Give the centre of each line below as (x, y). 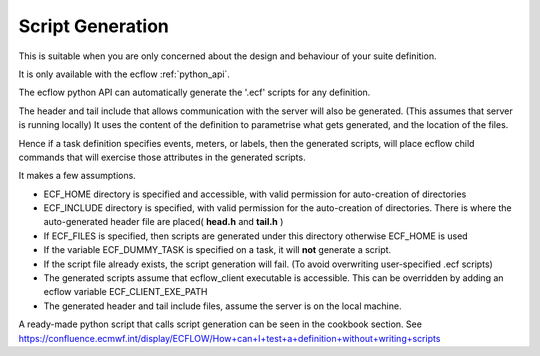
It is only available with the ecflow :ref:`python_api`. (124, 74)
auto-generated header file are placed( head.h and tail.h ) (163, 222)
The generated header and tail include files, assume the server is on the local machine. (222, 306)
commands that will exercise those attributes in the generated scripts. (162, 157)
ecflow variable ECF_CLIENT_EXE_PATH (125, 292)
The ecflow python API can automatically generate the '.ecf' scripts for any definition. (194, 92)
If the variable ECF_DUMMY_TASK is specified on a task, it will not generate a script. (217, 250)
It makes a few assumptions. (77, 176)
